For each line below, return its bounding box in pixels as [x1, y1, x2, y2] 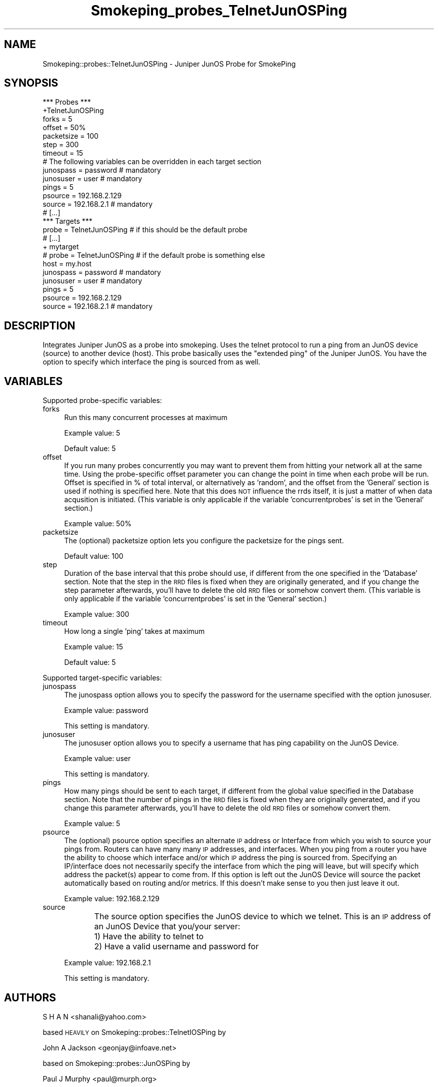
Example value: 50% [64, 519, 131, 528]
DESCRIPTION [4, 319, 75, 332]
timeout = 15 [42, 149, 83, 158]
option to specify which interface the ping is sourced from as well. [42, 357, 260, 367]
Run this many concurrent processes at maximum [64, 413, 227, 422]
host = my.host [42, 259, 92, 268]
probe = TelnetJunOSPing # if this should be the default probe [42, 225, 247, 234]
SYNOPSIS [4, 77, 58, 90]
